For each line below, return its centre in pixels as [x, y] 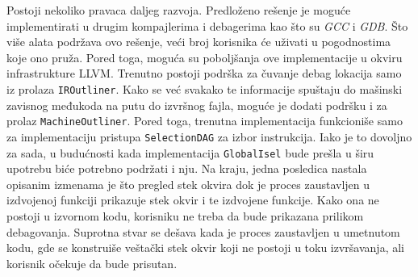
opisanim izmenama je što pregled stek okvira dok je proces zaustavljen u [188, 184]
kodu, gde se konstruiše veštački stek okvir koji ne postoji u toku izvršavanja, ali [205, 248]
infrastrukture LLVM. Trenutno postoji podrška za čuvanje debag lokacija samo [204, 73]
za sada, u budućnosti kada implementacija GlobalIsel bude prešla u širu [190, 152]
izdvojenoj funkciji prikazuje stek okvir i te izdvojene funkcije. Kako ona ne [193, 200]
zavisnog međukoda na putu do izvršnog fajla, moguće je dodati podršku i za [197, 105]
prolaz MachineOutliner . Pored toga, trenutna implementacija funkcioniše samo [205, 121]
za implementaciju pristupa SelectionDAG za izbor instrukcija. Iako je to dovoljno [209, 136]
